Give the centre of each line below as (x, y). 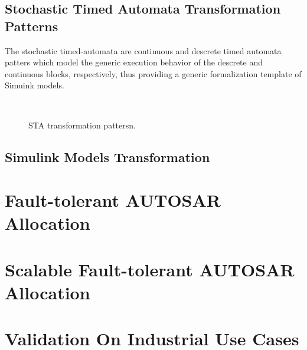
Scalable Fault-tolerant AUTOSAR (150, 269)
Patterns (32, 26)
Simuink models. (35, 85)
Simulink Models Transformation (107, 156)
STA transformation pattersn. (82, 125)
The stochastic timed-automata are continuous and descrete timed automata (143, 50)
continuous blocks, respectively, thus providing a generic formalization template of (153, 73)
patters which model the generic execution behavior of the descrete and (134, 62)
